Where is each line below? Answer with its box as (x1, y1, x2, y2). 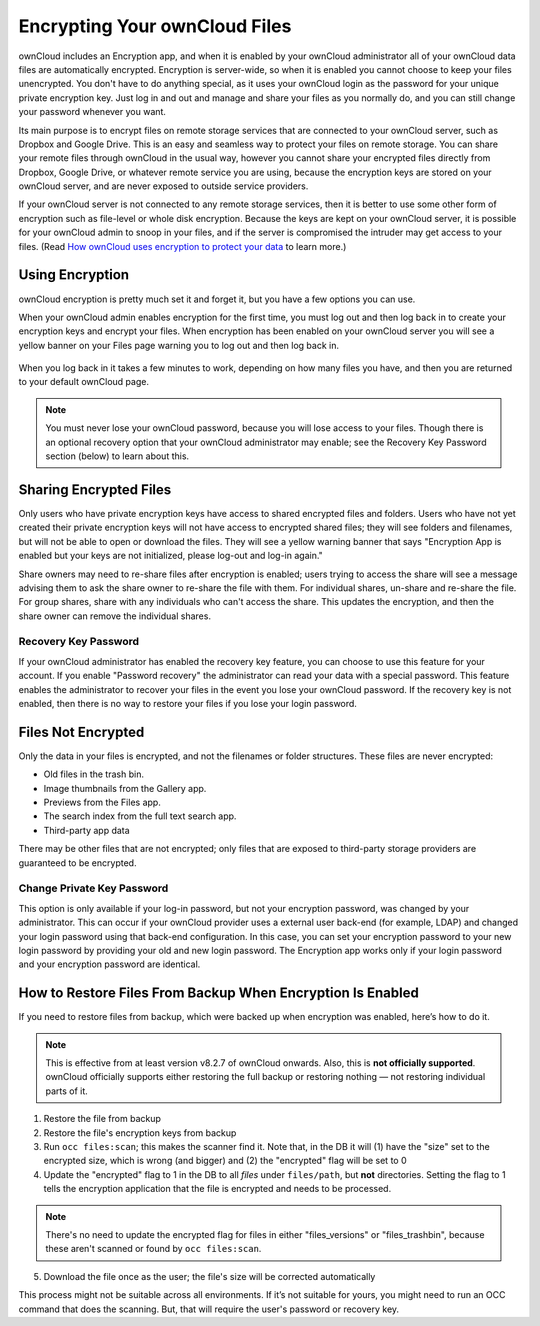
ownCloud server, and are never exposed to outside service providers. (18, 180, 309, 192)
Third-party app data (43, 824, 130, 836)
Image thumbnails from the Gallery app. (43, 782, 207, 794)
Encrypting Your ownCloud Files (18, 15, 292, 37)
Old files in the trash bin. (43, 768, 145, 780)
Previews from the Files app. (43, 796, 162, 809)
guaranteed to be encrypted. (18, 856, 137, 869)
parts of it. (45, 1085, 89, 1097)
